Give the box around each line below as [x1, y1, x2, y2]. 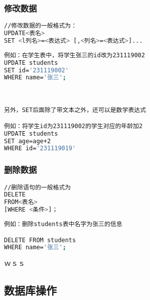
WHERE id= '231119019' [4, 145, 76, 152]
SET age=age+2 [4, 137, 51, 145]
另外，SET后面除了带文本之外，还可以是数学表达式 [4, 107, 146, 114]
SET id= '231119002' [4, 66, 69, 74]
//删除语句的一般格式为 [4, 183, 71, 191]
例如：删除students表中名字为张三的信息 [4, 221, 122, 228]
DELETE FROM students [4, 236, 76, 244]
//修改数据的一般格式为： [4, 22, 77, 30]
